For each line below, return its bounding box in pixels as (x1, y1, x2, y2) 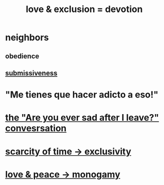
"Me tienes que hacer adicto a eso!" (5, 89, 159, 101)
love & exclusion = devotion (26, 4, 143, 15)
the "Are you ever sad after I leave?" (5, 112, 159, 124)
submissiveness (5, 69, 58, 77)
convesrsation (5, 123, 67, 134)
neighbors (5, 32, 49, 43)
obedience (5, 52, 40, 60)
